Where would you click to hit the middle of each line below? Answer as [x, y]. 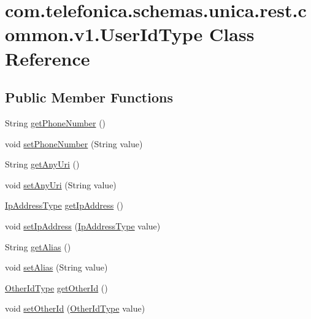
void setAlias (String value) [56, 267]
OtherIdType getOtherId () [56, 287]
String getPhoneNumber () [56, 122]
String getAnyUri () [42, 164]
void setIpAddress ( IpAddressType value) [83, 225]
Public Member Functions [89, 97]
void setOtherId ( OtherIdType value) [75, 308]
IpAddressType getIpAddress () [64, 205]
